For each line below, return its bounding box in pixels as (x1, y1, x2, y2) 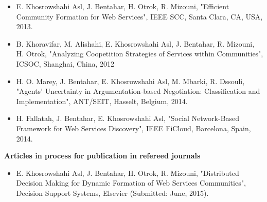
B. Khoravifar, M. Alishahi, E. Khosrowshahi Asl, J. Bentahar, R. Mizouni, (16, 38, 255, 49)
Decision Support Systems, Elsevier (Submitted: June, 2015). (16, 187, 209, 198)
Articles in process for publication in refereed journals (4, 150, 201, 161)
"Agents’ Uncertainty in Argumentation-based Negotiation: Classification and (16, 86, 260, 96)
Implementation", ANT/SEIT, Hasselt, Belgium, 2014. (16, 95, 188, 106)
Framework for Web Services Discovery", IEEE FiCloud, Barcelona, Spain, (16, 123, 251, 133)
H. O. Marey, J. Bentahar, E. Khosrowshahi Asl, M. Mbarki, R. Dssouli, (16, 75, 245, 86)
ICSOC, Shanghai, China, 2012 (16, 58, 115, 69)
